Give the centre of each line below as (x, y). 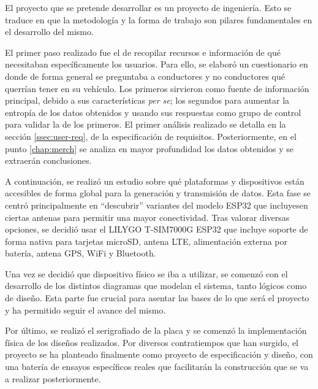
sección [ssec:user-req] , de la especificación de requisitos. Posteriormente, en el (151, 136)
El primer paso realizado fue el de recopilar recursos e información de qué (143, 52)
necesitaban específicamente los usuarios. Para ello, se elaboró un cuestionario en (157, 64)
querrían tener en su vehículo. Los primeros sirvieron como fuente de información (157, 88)
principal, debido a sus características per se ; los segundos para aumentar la (147, 100)
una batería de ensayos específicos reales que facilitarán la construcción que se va (157, 367)
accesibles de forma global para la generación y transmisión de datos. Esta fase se (158, 193)
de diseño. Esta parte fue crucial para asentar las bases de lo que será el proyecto (157, 298)
